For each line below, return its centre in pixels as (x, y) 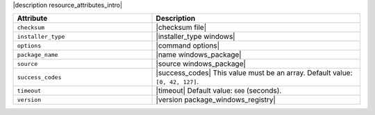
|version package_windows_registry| (216, 100)
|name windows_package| (199, 55)
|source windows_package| (201, 64)
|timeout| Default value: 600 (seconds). (219, 91)
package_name (37, 54)
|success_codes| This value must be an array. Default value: (254, 73)
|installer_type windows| (195, 37)
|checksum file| (181, 28)
